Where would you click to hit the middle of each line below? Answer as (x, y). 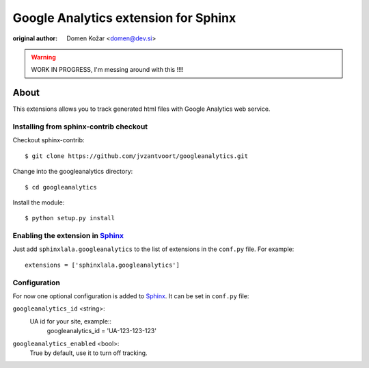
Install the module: (39, 202)
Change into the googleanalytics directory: (73, 172)
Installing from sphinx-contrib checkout (80, 127)
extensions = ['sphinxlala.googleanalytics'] (102, 265)
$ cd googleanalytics (61, 187)
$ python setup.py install (70, 218)
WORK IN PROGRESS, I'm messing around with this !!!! (107, 70)
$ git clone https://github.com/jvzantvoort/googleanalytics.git (137, 156)
